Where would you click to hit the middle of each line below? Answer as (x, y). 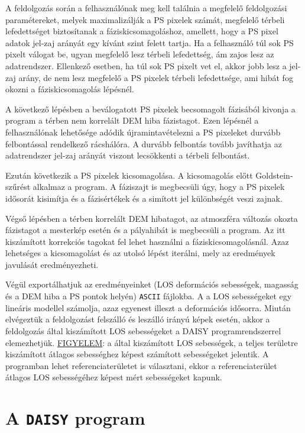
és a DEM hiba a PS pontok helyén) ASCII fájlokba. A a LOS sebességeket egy (149, 296)
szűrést (18, 187)
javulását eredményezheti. (52, 264)
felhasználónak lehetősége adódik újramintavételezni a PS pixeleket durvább (143, 132)
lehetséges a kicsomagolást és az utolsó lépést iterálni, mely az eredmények (140, 253)
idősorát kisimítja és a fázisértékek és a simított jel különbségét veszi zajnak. (144, 198)
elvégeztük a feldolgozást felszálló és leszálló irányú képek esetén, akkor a (138, 319)
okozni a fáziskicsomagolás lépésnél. (70, 89)
